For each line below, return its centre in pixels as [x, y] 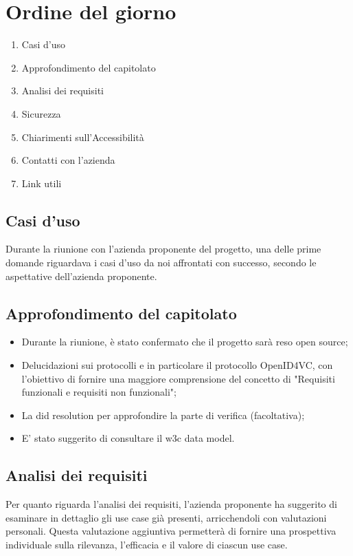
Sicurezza [41, 113]
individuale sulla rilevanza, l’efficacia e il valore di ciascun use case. [147, 545]
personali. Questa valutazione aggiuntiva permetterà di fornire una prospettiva [171, 531]
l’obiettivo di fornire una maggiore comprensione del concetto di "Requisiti [178, 378]
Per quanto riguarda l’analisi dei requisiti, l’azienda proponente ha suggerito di [171, 504]
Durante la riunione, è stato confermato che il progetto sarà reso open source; [185, 342]
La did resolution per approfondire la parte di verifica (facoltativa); [163, 415]
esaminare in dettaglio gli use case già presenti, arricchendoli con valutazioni [166, 517]
